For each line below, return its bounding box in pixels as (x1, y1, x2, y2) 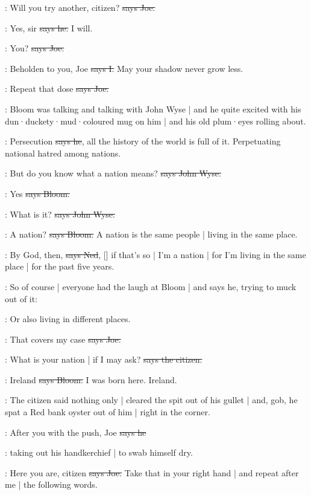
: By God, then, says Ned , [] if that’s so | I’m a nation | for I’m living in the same (5, 248, 306, 260)
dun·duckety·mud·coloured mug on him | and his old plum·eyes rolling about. (5, 114, 306, 127)
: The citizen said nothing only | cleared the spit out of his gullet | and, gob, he (5, 393, 298, 406)
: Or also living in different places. (5, 312, 131, 325)
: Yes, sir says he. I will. (5, 21, 93, 34)
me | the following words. (5, 478, 98, 491)
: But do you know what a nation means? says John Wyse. (5, 167, 221, 180)
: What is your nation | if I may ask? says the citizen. (5, 353, 203, 366)
